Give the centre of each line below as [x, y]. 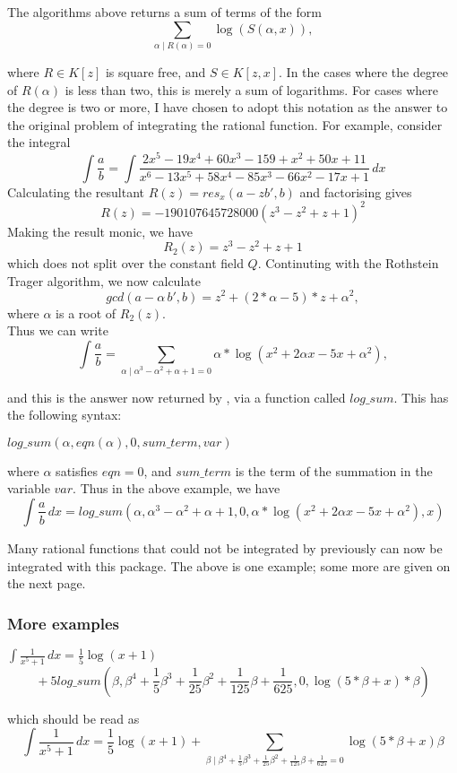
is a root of [86, 313]
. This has [421, 397]
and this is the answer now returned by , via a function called [177, 397]
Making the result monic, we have [100, 231]
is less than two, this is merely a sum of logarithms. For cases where [251, 89]
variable [29, 488]
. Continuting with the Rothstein [348, 263]
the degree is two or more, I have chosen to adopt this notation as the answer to [228, 107]
